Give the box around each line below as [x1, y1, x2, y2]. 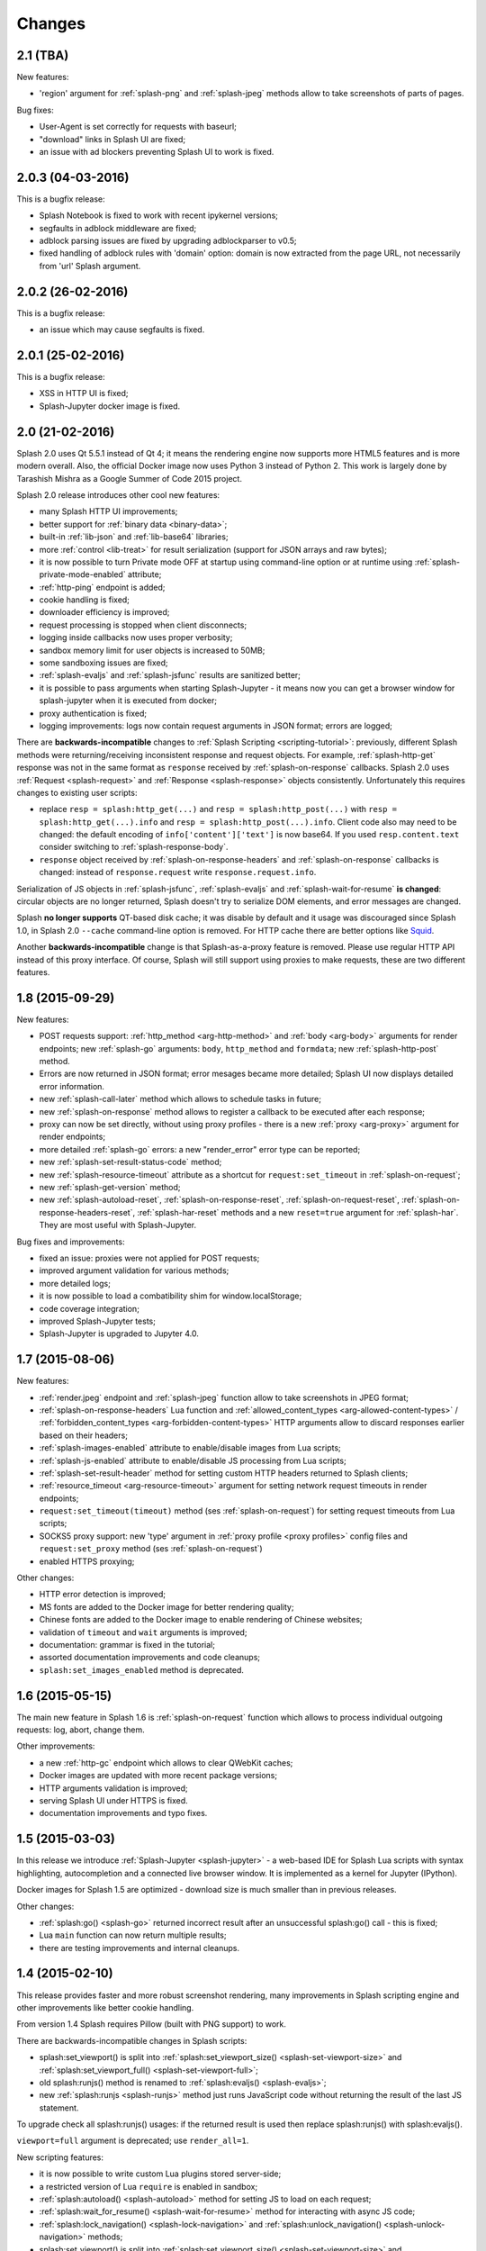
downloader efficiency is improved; [39, 607, 170, 618]
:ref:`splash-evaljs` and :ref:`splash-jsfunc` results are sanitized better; [39, 670, 301, 681]
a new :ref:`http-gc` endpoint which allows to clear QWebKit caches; [39, 1757, 293, 1768]
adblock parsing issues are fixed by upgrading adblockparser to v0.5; [39, 235, 297, 247]
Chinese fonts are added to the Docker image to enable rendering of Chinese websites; [39, 1614, 364, 1625]
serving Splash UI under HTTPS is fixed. [39, 1795, 188, 1806]
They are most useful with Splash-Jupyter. [39, 1220, 197, 1231]
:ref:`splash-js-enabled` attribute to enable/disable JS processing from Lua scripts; [39, 1455, 346, 1466]
